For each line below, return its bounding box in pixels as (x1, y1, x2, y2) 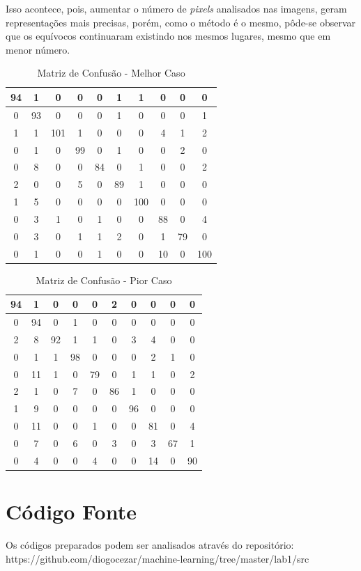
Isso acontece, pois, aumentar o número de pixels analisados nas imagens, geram (6, 1, 347, 15)
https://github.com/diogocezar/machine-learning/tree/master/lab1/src (6, 551, 309, 565)
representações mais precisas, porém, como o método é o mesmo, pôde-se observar (6, 15, 356, 29)
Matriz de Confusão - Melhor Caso (37, 65, 185, 80)
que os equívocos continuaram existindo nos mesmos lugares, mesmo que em (6, 29, 331, 43)
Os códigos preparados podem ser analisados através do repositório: (6, 538, 294, 552)
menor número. (6, 42, 70, 56)
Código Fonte (6, 497, 137, 526)
